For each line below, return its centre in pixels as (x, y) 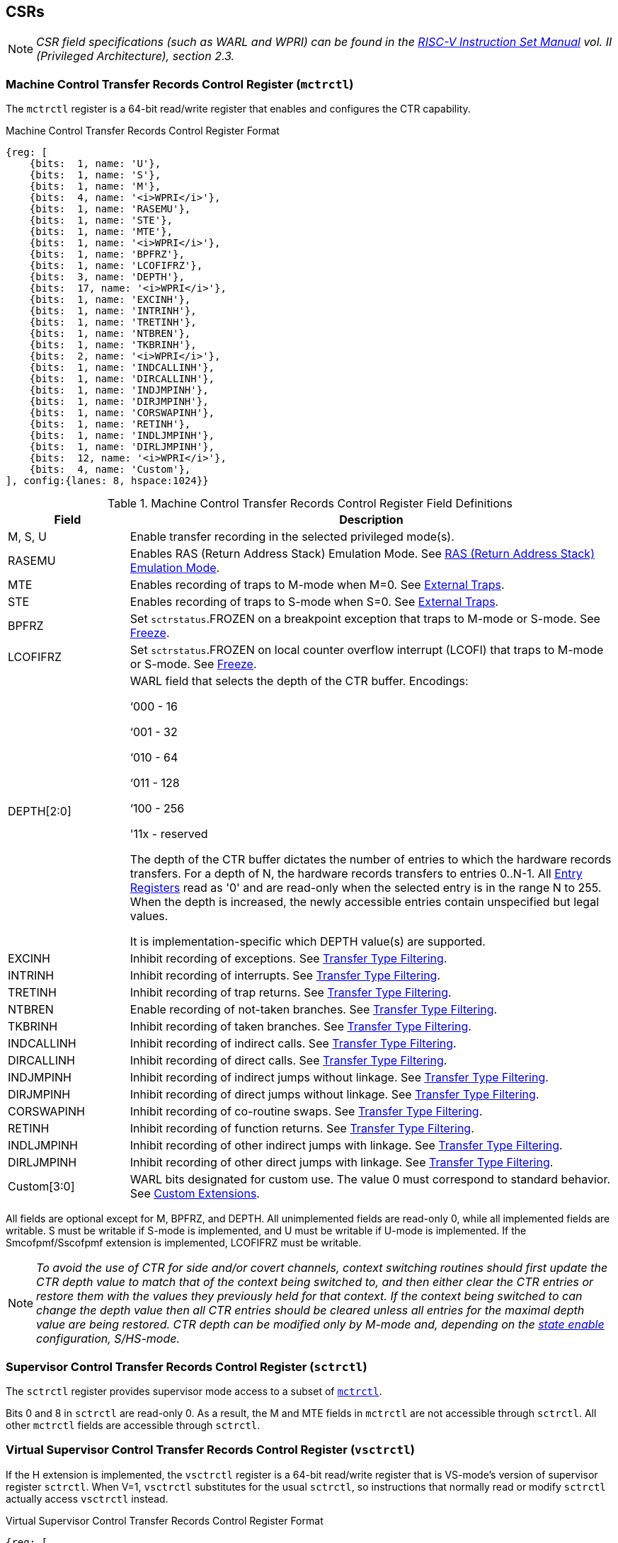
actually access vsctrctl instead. (87, 1498)
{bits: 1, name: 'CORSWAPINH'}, (122, 413)
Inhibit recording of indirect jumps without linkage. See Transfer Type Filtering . (339, 1078)
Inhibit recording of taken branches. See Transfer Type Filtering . (301, 1027)
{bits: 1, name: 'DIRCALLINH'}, (122, 379)
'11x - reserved (169, 834)
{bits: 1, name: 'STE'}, (101, 220)
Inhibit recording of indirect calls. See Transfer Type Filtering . (293, 1044)
